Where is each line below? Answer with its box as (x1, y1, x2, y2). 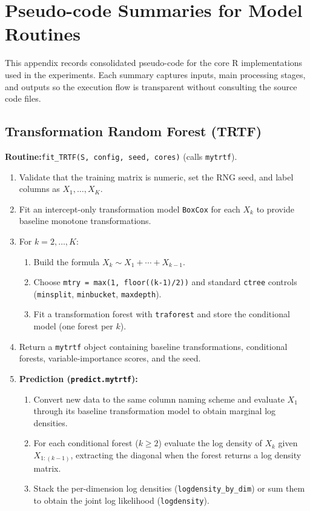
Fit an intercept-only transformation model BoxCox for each (19, 202, 240, 215)
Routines (5, 21, 81, 46)
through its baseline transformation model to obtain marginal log (33, 404, 276, 417)
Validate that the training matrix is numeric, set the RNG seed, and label (19, 170, 294, 183)
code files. (5, 92, 41, 105)
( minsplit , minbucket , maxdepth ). (33, 287, 162, 300)
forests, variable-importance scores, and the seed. (19, 352, 201, 364)
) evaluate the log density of (158, 437, 262, 449)
